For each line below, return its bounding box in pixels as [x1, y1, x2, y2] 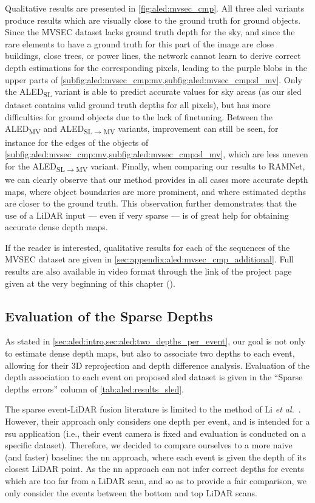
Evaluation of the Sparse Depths [5, 306, 213, 325]
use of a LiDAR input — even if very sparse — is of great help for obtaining [5, 208, 289, 221]
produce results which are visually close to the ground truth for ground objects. [5, 13, 301, 26]
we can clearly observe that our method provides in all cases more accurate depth [5, 173, 308, 185]
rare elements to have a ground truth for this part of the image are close [5, 37, 274, 50]
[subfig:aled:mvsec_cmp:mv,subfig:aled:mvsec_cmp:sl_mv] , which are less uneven [5, 148, 308, 160]
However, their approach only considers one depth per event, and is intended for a [5, 415, 310, 428]
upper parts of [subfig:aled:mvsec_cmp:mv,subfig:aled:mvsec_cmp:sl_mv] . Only [5, 73, 302, 86]
